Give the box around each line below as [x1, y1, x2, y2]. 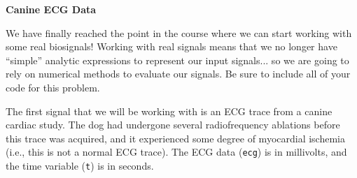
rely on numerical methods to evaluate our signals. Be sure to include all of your [6, 66, 351, 81]
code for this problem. [6, 80, 100, 94]
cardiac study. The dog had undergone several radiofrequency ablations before [6, 117, 340, 132]
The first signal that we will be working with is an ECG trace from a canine [6, 103, 332, 118]
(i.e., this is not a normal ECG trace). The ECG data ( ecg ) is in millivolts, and [6, 144, 347, 159]
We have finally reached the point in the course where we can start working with [6, 25, 352, 40]
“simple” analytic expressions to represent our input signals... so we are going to [6, 52, 349, 67]
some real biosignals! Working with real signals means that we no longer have [6, 39, 337, 54]
